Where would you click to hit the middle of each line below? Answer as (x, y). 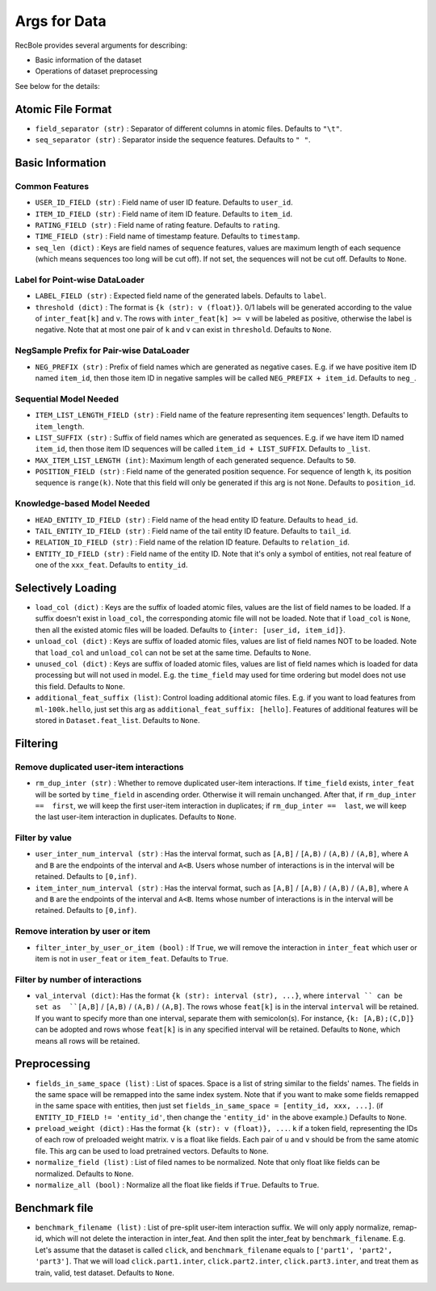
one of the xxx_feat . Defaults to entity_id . (112, 565)
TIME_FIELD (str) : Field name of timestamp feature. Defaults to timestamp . (168, 236)
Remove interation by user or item (83, 931)
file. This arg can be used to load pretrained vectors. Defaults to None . (152, 1150)
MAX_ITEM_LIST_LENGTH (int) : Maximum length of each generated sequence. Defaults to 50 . (196, 460)
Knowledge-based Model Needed (82, 503)
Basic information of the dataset (88, 60)
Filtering (36, 743)
